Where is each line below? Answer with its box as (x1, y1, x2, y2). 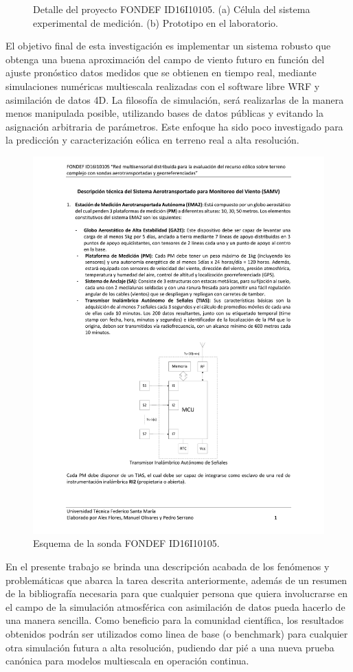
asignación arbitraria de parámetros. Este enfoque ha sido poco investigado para (5, 119, 343, 133)
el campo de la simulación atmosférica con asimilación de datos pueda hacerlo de (5, 599, 345, 614)
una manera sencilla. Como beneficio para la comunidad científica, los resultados (5, 613, 344, 627)
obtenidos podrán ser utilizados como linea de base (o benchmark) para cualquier (5, 626, 348, 640)
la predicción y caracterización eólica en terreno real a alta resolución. (5, 133, 299, 147)
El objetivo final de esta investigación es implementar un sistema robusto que (5, 38, 331, 53)
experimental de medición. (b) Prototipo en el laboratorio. (33, 15, 278, 30)
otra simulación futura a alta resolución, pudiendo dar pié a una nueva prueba (5, 640, 334, 654)
